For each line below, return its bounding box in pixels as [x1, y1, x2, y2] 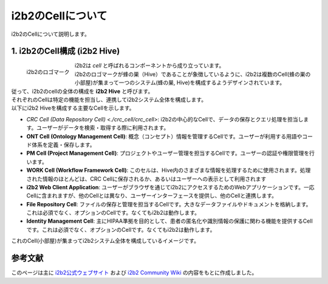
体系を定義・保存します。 [31, 141, 95, 148]
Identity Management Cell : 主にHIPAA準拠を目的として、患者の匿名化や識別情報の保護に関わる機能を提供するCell [26, 217, 313, 225]
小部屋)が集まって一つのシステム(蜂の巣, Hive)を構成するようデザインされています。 [75, 79, 285, 86]
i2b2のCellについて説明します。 [11, 30, 91, 38]
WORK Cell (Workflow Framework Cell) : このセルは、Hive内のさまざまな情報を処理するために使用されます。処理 [26, 167, 311, 174]
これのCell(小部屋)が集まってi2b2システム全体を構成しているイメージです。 [11, 237, 200, 245]
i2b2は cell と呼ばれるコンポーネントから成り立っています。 [75, 62, 225, 69]
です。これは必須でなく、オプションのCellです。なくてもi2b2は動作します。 [26, 226, 216, 233]
